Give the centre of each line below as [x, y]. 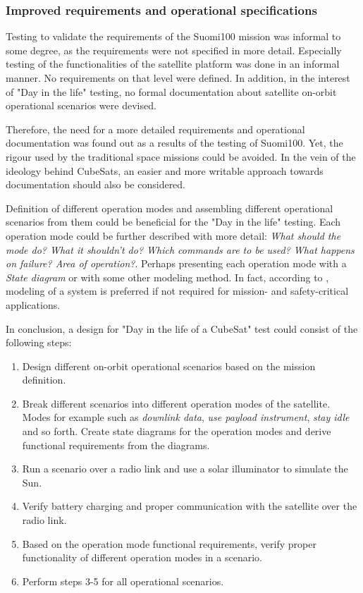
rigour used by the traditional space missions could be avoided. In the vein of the [181, 156]
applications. [33, 304]
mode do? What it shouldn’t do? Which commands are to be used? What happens [180, 249]
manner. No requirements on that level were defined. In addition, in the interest [178, 78]
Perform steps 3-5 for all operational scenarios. [123, 581]
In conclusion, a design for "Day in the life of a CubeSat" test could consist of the [182, 328]
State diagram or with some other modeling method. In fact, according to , [167, 277]
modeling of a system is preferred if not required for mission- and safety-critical [177, 291]
